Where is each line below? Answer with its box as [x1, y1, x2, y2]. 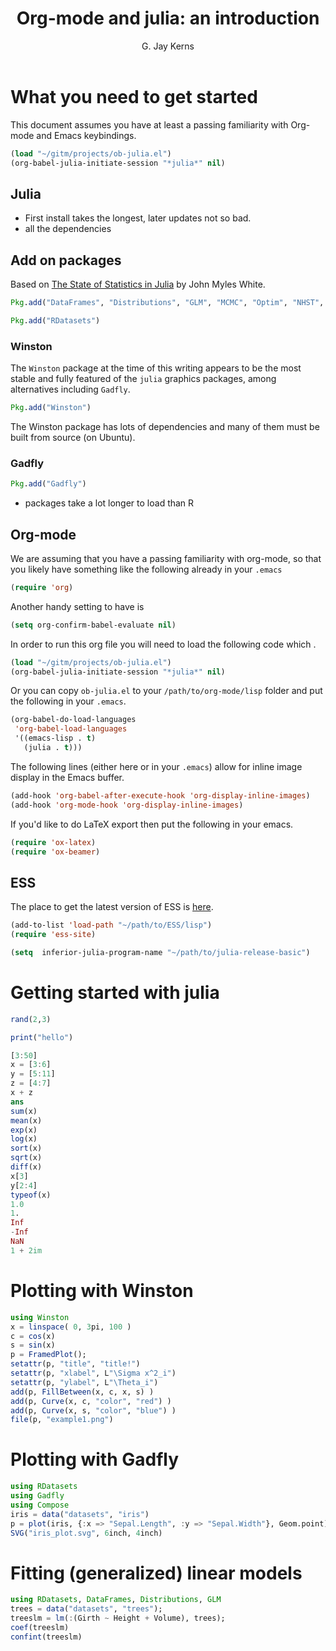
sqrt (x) [10, 1153, 43, 1163]
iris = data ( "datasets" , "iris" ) [10, 1509, 150, 1519]
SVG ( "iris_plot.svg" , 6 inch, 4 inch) [10, 1528, 163, 1538]
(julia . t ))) [23, 743, 83, 753]
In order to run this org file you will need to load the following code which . [10, 638, 317, 650]
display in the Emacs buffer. [10, 771, 125, 783]
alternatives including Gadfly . [10, 383, 131, 396]
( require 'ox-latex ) [10, 837, 97, 847]
